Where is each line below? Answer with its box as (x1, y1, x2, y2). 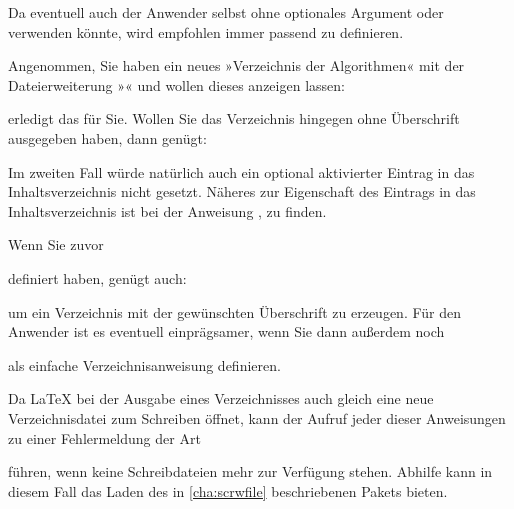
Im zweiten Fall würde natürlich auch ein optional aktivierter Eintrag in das (8, 161, 475, 182)
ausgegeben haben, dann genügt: (8, 127, 207, 148)
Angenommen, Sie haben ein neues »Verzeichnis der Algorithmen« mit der (8, 55, 465, 76)
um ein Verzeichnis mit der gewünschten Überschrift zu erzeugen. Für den (8, 301, 462, 322)
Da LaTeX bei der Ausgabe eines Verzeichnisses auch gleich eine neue (8, 388, 434, 409)
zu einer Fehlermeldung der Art (8, 427, 201, 448)
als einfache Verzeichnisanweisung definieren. (8, 354, 281, 375)
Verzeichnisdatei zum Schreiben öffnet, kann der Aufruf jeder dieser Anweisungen (8, 407, 506, 428)
